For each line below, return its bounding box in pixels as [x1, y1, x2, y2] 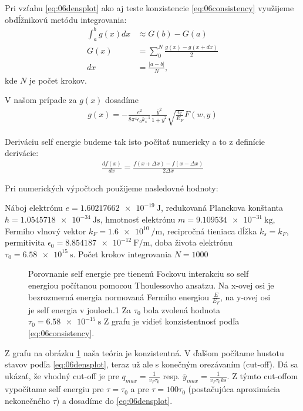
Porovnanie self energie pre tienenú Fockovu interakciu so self [28, 267, 249, 280]
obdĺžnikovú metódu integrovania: [5, 13, 127, 25]
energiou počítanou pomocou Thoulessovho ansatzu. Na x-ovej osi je [28, 279, 274, 291]
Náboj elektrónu [5, 201, 63, 214]
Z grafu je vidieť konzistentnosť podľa [103, 315, 240, 327]
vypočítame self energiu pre [5, 383, 104, 395]
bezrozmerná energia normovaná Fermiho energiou [28, 290, 210, 303]
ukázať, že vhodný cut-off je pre [5, 369, 119, 382]
